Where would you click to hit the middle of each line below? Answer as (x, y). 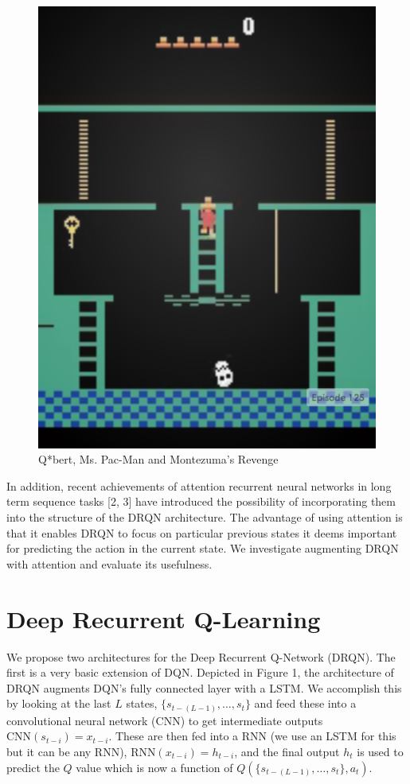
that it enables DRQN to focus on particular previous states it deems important (202, 532)
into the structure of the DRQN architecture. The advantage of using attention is (205, 517)
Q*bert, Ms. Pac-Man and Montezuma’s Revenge (158, 459)
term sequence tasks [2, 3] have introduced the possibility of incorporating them (201, 501)
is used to (380, 752)
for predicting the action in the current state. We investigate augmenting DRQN (203, 548)
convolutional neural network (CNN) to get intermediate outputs (165, 720)
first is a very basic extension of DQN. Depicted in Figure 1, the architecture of (200, 672)
